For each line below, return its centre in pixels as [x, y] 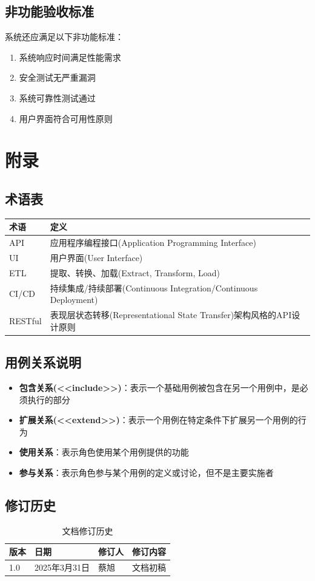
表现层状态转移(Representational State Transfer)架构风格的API [171, 315]
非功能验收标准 [49, 11]
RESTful [25, 320]
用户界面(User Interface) [96, 257]
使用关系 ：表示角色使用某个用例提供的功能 [104, 452]
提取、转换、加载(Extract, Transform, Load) [135, 272]
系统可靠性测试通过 [57, 97]
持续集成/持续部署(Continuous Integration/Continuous [154, 287]
